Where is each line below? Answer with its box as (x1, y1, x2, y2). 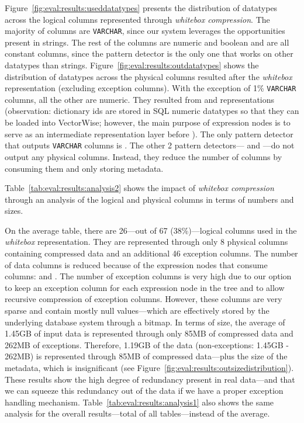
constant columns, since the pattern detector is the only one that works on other (5, 47, 293, 60)
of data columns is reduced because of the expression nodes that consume (5, 258, 268, 271)
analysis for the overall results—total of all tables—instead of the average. (5, 407, 270, 419)
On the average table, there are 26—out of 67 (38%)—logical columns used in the (5, 224, 297, 236)
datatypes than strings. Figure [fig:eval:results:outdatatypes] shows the (5, 59, 259, 71)
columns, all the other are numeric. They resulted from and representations (5, 93, 275, 105)
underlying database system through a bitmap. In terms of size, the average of (5, 315, 285, 328)
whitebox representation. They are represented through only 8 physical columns (5, 235, 288, 248)
